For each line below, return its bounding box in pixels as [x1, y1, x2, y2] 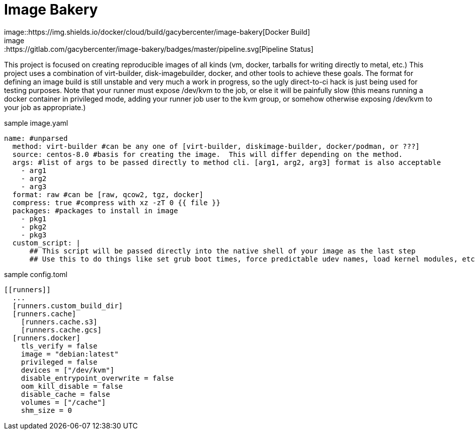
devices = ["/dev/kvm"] [21, 366, 115, 374]
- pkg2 [21, 222, 47, 231]
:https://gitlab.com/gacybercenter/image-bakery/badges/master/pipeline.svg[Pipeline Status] [4, 44, 313, 53]
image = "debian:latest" [21, 350, 119, 358]
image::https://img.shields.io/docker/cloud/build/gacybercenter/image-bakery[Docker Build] [4, 27, 310, 36]
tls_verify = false [21, 341, 98, 350]
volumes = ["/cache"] [21, 398, 106, 406]
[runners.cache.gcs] [21, 325, 102, 334]
